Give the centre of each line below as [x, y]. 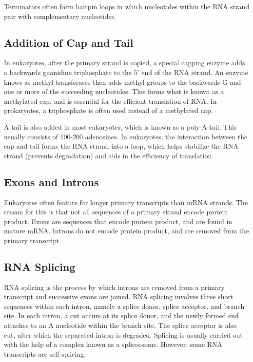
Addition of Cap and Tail [69, 42]
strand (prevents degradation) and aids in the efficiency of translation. [109, 155]
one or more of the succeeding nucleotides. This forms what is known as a [114, 91]
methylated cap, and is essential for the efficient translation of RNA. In [110, 101]
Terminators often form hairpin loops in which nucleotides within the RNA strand [127, 6]
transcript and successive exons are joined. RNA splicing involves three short [119, 296]
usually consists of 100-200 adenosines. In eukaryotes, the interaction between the [126, 136]
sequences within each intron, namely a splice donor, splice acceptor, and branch [124, 306]
